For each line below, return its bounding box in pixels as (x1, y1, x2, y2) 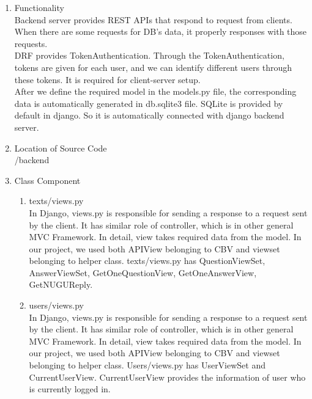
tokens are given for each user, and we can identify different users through (14, 60, 292, 73)
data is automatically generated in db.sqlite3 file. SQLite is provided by (14, 97, 283, 109)
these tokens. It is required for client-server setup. (14, 73, 201, 86)
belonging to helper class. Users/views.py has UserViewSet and (29, 359, 266, 372)
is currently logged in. (29, 383, 111, 395)
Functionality (14, 1, 64, 13)
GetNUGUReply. (29, 278, 93, 291)
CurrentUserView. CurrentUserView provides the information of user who (29, 370, 306, 383)
